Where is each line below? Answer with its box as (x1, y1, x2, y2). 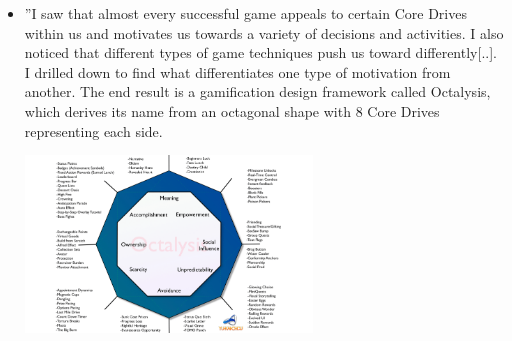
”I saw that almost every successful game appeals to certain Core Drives (24, 3, 467, 23)
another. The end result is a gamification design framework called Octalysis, (24, 81, 491, 102)
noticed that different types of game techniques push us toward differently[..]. (24, 42, 497, 63)
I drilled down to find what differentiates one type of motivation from (24, 61, 451, 82)
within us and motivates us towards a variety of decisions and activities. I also (24, 22, 504, 43)
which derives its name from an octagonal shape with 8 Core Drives (24, 100, 440, 121)
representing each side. (24, 120, 163, 141)
